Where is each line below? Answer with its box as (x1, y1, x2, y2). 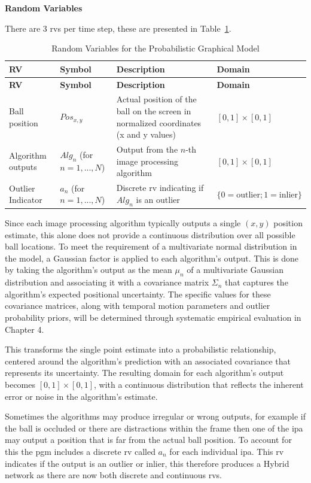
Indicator (9, 193, 42, 206)
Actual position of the (116, 93, 197, 105)
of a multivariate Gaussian (187, 263, 283, 276)
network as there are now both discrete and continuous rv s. (5, 469, 222, 481)
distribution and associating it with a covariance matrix (5, 276, 209, 288)
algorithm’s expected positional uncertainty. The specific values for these (5, 287, 271, 300)
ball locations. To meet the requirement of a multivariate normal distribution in (5, 240, 297, 253)
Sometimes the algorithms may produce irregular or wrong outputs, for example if (5, 410, 306, 423)
